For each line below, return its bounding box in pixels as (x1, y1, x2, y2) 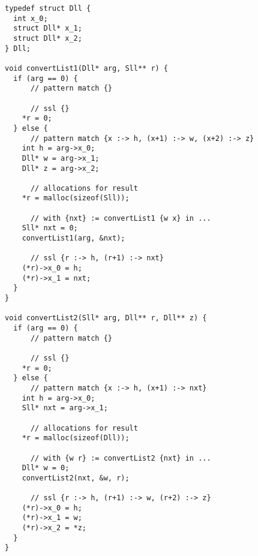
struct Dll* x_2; (13, 34, 82, 43)
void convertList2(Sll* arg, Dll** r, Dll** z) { (5, 314, 207, 323)
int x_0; (13, 14, 48, 23)
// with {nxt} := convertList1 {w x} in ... (30, 214, 211, 223)
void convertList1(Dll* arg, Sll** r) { (5, 64, 169, 73)
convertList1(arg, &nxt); (22, 234, 125, 243)
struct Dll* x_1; (13, 24, 82, 33)
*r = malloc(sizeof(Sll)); (22, 194, 130, 203)
